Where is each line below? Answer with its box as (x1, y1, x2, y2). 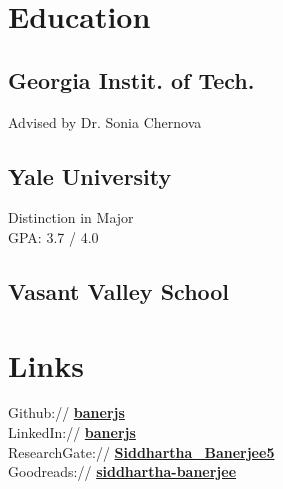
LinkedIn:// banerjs (8, 422, 136, 443)
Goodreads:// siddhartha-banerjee (8, 461, 237, 482)
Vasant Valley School (8, 275, 230, 306)
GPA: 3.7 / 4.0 (8, 226, 99, 247)
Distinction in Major (8, 207, 134, 228)
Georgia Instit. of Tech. (8, 64, 255, 95)
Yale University (8, 160, 172, 191)
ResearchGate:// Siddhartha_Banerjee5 (8, 441, 275, 462)
